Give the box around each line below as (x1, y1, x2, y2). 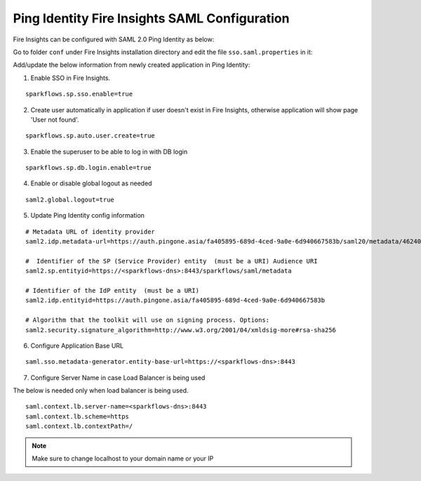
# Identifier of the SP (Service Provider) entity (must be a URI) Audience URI (25, 257, 318, 265)
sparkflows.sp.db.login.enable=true (25, 164, 152, 172)
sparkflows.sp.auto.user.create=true (25, 132, 156, 140)
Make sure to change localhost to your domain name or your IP (32, 454, 214, 463)
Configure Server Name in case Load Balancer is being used (30, 373, 206, 382)
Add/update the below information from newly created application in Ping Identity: (13, 60, 250, 70)
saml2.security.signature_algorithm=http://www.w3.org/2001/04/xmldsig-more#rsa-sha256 (25, 326, 337, 334)
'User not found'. (30, 115, 79, 124)
